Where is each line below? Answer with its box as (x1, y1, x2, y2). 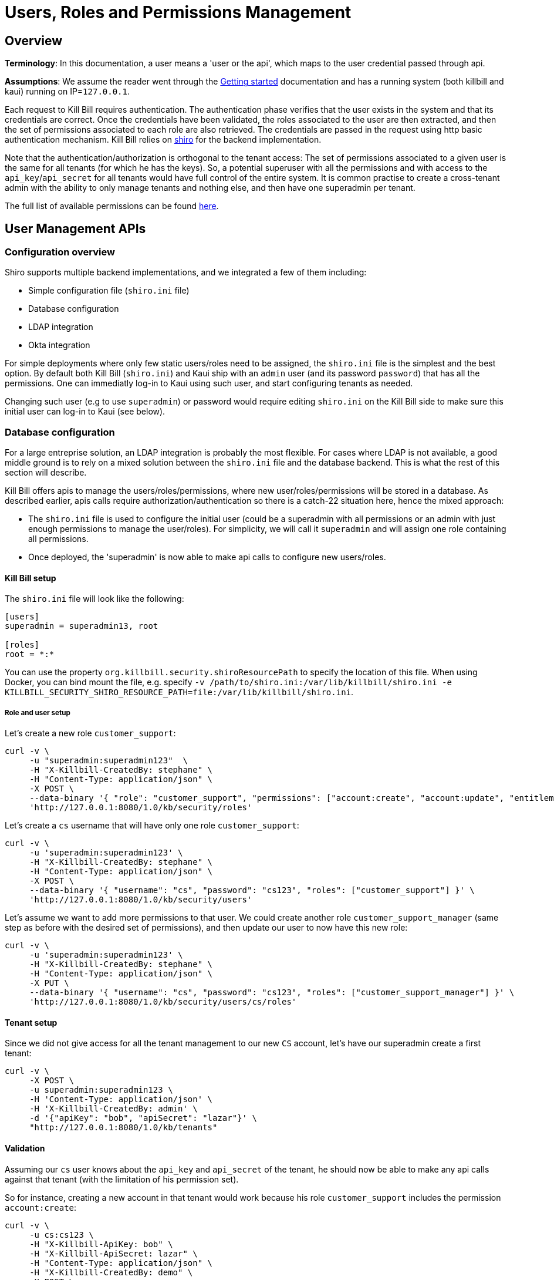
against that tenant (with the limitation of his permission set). (5, 1174, 239, 1184)
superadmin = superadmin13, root (5, 621, 158, 631)
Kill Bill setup (5, 572, 56, 583)
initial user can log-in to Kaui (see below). (5, 406, 165, 417)
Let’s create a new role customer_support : (5, 728, 176, 739)
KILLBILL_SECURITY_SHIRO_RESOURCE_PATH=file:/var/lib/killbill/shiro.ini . (5, 687, 354, 698)
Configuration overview (5, 246, 115, 258)
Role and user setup (5, 708, 70, 717)
